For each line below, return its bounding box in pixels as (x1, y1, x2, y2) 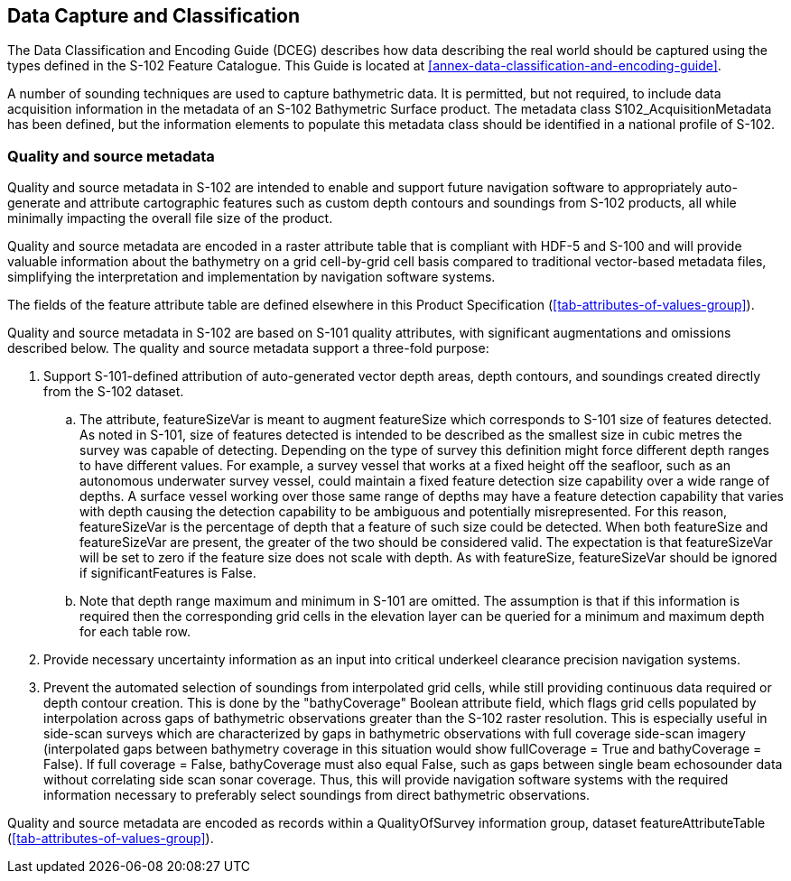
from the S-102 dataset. (43, 384, 184, 400)
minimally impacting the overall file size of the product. (7, 210, 333, 227)
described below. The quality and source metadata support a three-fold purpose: (7, 340, 489, 357)
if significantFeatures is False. (79, 565, 256, 581)
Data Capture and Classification (7, 5, 300, 27)
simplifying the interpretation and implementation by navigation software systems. (7, 269, 496, 285)
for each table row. (79, 624, 191, 640)
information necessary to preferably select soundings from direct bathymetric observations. (43, 787, 591, 803)
